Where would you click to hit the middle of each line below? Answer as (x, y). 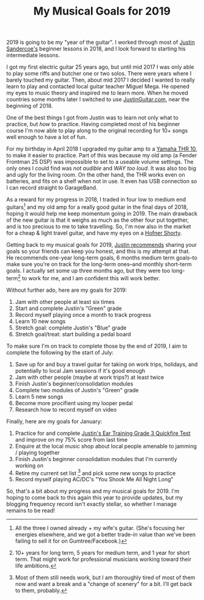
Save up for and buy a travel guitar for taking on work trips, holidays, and (106, 364)
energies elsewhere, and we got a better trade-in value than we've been (105, 535)
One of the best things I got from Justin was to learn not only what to (93, 118)
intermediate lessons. (33, 55)
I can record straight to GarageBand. (52, 188)
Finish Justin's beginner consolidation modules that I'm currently (96, 459)
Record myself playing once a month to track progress (83, 314)
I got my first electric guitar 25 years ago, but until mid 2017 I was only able (100, 67)
